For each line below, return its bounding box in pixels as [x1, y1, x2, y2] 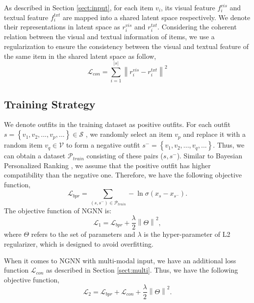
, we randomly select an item [85, 129, 173, 139]
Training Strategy [4, 96, 96, 111]
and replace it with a [183, 129, 246, 139]
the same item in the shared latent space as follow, [4, 50, 156, 61]
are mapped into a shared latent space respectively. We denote [62, 12, 251, 22]
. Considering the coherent [157, 22, 237, 32]
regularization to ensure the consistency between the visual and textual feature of [4, 41, 249, 51]
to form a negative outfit [66, 140, 140, 150]
